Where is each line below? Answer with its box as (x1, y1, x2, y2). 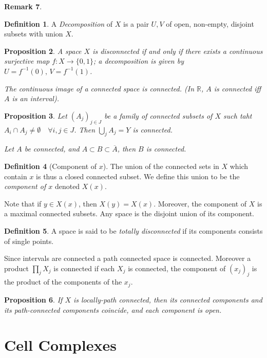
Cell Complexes (4, 334, 117, 355)
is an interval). (12, 93, 59, 104)
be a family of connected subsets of (104, 110, 213, 121)
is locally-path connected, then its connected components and (73, 294, 262, 305)
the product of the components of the (4, 276, 122, 287)
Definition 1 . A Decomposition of (4, 18, 113, 29)
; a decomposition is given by (93, 55, 184, 66)
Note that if (4, 198, 42, 209)
